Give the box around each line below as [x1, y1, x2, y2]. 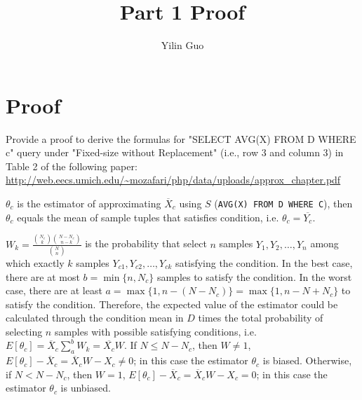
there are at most [6, 269, 80, 284]
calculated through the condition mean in [6, 310, 184, 325]
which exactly [6, 255, 65, 270]
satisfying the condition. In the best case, [175, 255, 353, 270]
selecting [6, 324, 43, 338]
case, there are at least [6, 283, 102, 298]
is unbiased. [60, 380, 111, 395]
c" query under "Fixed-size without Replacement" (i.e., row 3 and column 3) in [6, 145, 344, 160]
